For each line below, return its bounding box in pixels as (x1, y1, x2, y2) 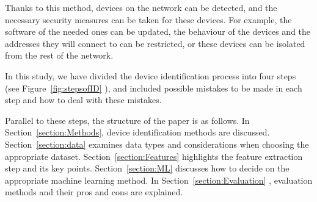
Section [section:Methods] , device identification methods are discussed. (5, 126, 270, 139)
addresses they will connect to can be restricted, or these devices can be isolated (5, 37, 305, 49)
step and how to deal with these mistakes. (5, 93, 162, 106)
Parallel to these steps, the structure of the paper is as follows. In (5, 114, 250, 126)
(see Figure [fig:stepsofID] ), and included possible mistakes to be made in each (5, 81, 302, 94)
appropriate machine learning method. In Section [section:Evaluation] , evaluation (5, 173, 313, 186)
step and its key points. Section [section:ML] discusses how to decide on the (5, 162, 290, 175)
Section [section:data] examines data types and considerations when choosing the (5, 137, 309, 150)
